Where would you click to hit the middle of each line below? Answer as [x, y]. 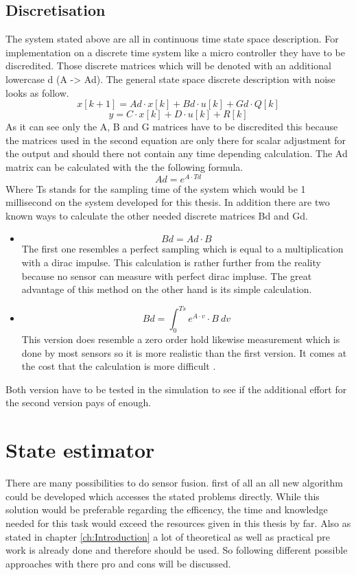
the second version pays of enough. [79, 402]
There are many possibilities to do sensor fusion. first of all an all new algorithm [174, 483]
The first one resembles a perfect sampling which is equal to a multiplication [182, 249]
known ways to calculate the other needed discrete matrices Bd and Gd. [157, 215]
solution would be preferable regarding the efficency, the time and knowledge [167, 509]
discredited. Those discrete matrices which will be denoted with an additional [168, 66]
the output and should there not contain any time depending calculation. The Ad [177, 153]
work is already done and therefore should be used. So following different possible [177, 550]
